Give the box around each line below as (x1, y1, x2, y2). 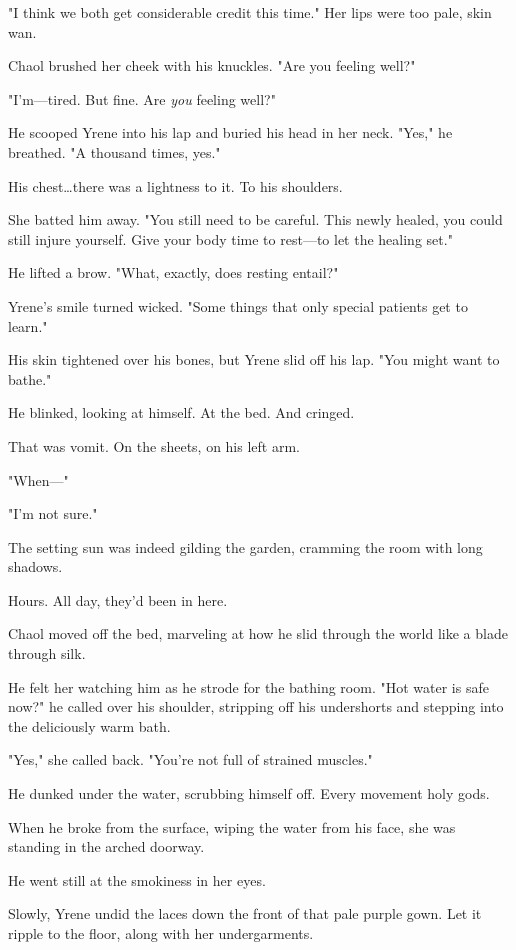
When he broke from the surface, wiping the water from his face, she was (8, 816, 456, 837)
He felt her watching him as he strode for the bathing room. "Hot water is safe (8, 676, 489, 697)
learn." (8, 315, 48, 336)
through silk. (8, 643, 86, 664)
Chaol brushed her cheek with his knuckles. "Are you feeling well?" (8, 55, 416, 76)
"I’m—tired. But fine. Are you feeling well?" (8, 88, 276, 109)
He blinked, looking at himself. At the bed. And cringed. (8, 402, 355, 423)
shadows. (8, 556, 63, 577)
